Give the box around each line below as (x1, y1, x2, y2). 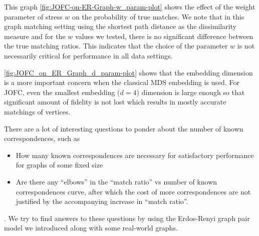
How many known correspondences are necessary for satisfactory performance (16, 149, 254, 160)
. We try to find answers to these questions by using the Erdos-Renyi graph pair (4, 212, 250, 223)
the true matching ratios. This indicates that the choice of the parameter (4, 40, 228, 51)
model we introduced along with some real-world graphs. (4, 222, 178, 233)
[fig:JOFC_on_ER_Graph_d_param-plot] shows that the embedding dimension (4, 67, 253, 77)
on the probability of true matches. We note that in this (72, 11, 244, 21)
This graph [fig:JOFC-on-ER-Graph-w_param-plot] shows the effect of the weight (4, 1, 255, 11)
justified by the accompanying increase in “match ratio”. (16, 196, 188, 206)
